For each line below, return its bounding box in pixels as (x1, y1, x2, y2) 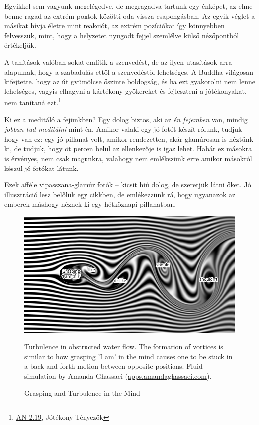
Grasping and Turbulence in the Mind (24, 387, 140, 398)
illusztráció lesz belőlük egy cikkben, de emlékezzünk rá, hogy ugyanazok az (4, 189, 236, 199)
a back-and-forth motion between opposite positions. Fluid (24, 361, 203, 371)
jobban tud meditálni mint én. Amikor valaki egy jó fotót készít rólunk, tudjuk (4, 124, 242, 134)
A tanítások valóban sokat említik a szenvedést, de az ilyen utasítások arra (4, 56, 232, 67)
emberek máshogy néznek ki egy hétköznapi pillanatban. (4, 199, 176, 209)
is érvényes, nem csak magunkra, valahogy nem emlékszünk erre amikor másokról (4, 153, 252, 163)
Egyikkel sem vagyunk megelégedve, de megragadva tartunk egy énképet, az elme (4, 1, 253, 11)
